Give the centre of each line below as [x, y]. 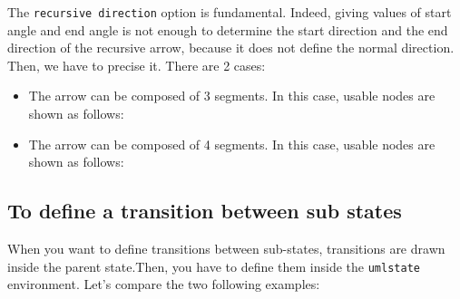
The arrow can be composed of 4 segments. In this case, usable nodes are [232, 144]
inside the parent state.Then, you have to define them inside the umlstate [214, 266]
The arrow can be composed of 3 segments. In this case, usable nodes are [232, 96]
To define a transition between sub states [205, 211]
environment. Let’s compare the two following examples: [164, 284]
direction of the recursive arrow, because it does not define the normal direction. [231, 48]
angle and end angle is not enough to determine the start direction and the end [228, 29]
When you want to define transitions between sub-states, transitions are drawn [226, 249]
